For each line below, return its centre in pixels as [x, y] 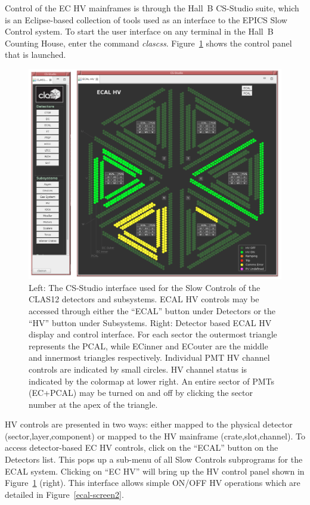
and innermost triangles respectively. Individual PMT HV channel [149, 357]
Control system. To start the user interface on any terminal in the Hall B [139, 31]
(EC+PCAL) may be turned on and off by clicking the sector [141, 393]
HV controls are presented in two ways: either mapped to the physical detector [149, 424]
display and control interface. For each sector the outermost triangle [153, 334]
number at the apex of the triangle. [93, 404]
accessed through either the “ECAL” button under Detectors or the [152, 310]
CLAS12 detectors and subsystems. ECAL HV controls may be [144, 299]
